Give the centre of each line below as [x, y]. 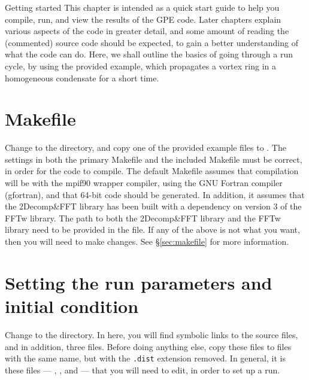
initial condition [72, 306]
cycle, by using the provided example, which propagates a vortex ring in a [140, 66]
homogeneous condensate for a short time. [82, 77]
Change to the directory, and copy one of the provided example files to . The [146, 148]
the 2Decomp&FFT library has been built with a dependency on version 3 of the [153, 206]
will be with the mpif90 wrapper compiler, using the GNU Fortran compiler [144, 183]
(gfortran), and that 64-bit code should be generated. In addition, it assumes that [155, 194]
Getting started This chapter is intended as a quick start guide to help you [142, 7]
